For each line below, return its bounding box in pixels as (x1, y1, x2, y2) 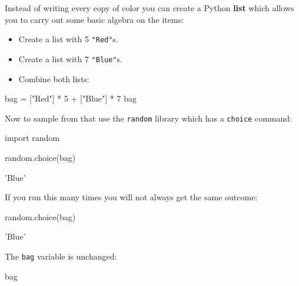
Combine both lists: (18, 72, 89, 85)
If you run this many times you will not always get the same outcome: (5, 191, 258, 203)
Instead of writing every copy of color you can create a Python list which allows (5, 2, 294, 14)
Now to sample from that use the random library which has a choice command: (5, 112, 292, 124)
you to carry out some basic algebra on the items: (5, 13, 184, 25)
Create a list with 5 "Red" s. (18, 33, 118, 45)
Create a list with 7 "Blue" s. (18, 52, 122, 65)
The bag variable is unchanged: (5, 250, 117, 262)
